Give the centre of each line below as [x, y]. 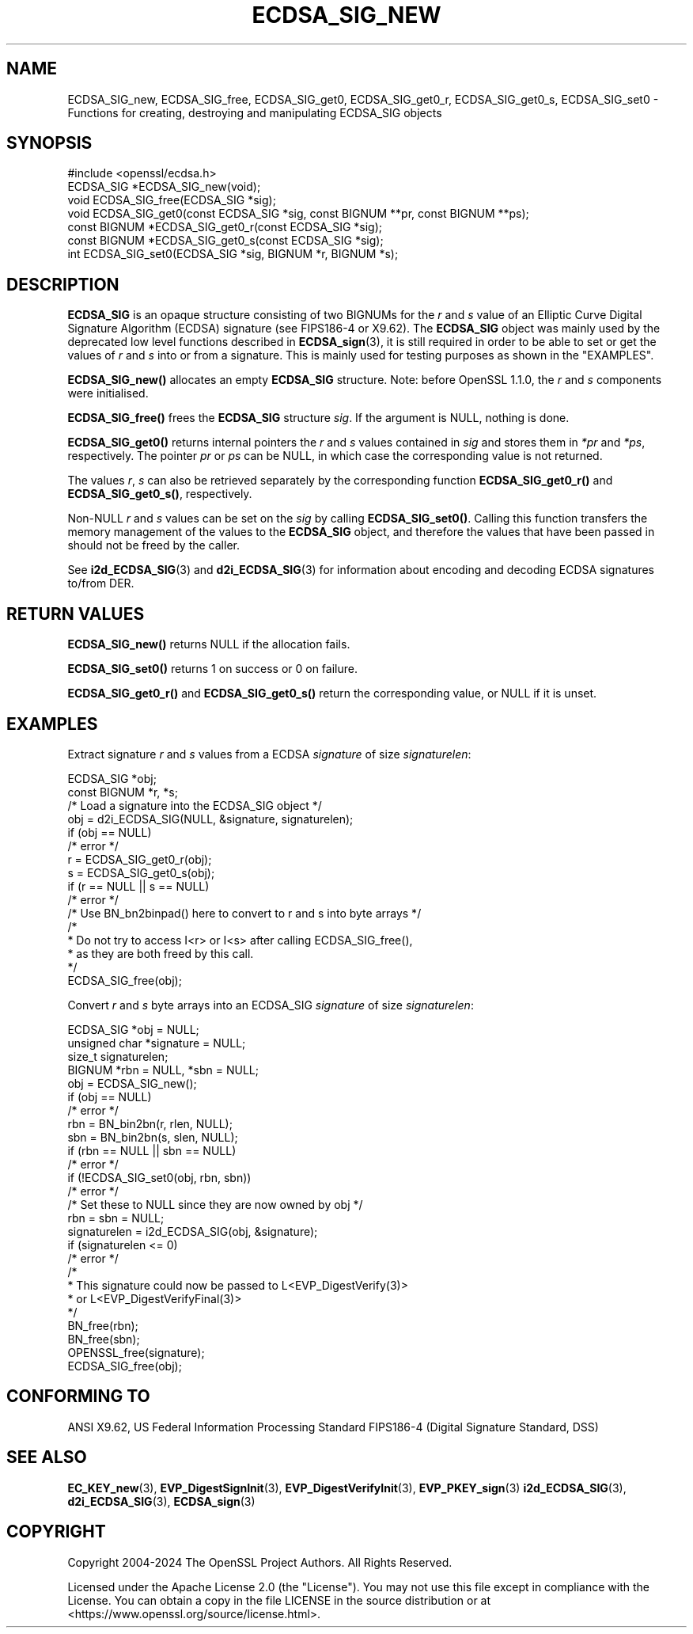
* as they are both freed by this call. [161, 953]
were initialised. [108, 393]
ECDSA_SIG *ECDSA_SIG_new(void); [164, 187]
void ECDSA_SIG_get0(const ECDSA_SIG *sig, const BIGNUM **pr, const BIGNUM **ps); [298, 214]
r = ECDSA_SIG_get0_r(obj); [140, 859]
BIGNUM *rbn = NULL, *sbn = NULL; [163, 1070]
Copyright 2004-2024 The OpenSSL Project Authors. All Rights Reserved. [260, 1562]
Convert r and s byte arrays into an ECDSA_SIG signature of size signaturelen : [271, 1005]
